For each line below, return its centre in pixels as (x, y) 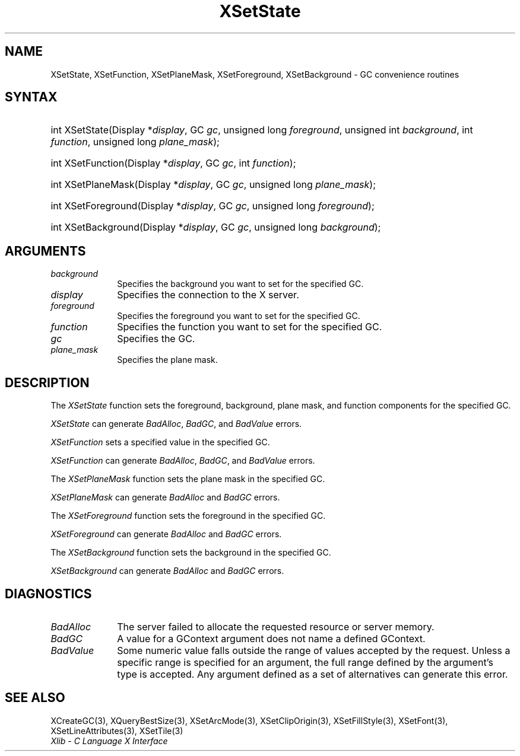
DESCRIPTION (47, 382)
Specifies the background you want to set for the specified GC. (240, 284)
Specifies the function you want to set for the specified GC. (250, 327)
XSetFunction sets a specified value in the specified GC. (160, 442)
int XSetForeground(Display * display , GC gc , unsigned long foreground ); (213, 206)
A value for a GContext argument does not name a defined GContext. (271, 638)
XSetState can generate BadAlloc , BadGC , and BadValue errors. (176, 424)
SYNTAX (31, 97)
